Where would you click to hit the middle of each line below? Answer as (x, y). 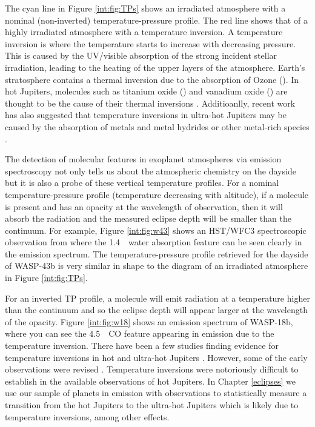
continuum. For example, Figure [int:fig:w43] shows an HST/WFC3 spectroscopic (156, 230)
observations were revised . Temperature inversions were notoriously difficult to (152, 369)
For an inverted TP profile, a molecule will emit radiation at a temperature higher (157, 298)
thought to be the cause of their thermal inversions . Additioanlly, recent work (150, 103)
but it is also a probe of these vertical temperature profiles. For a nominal (142, 183)
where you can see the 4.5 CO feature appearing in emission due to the (140, 333)
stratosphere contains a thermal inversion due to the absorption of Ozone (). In (152, 79)
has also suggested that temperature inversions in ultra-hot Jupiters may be (146, 115)
